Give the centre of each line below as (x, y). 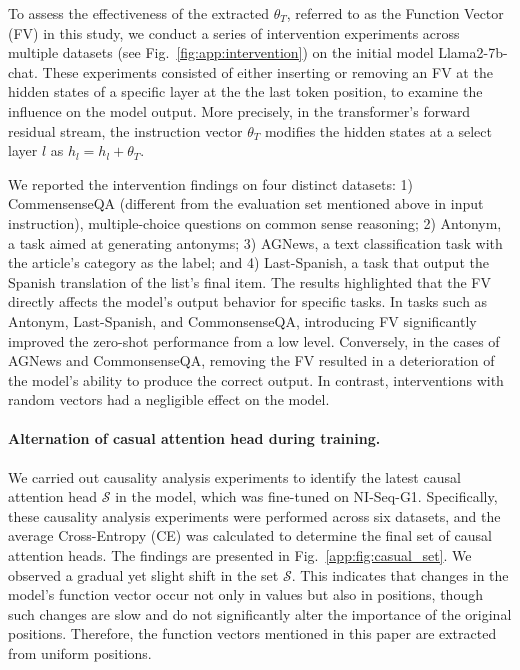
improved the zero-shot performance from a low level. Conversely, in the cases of (254, 340)
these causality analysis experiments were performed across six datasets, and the (254, 515)
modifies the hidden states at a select (378, 130)
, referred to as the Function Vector (395, 13)
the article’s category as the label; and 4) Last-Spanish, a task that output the (248, 262)
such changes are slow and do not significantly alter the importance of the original (260, 613)
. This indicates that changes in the (400, 574)
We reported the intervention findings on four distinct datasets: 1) (210, 183)
